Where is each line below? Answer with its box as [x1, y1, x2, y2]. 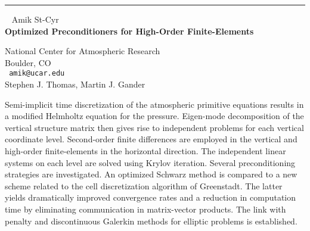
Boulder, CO [5, 56, 51, 68]
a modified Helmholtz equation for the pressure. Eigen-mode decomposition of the [5, 110, 304, 122]
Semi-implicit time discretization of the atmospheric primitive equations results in [5, 98, 304, 110]
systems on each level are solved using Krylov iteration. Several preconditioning [5, 156, 296, 168]
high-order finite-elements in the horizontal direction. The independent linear [5, 145, 286, 157]
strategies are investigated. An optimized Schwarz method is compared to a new [5, 168, 297, 180]
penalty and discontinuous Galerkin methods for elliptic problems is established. [5, 214, 297, 227]
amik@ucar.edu [9, 69, 65, 78]
